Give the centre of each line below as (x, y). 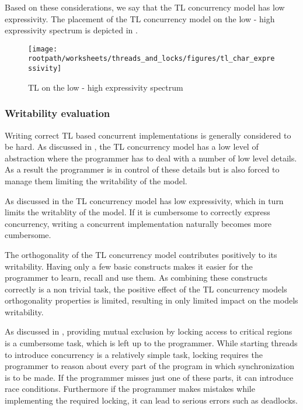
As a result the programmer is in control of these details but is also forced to (142, 169)
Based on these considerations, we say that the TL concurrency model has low (145, 7)
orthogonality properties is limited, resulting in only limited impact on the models (151, 300)
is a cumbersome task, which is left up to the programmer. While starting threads (151, 343)
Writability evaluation (58, 113)
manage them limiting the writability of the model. (96, 180)
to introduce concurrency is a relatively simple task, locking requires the (134, 354)
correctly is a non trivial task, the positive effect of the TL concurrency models (146, 289)
